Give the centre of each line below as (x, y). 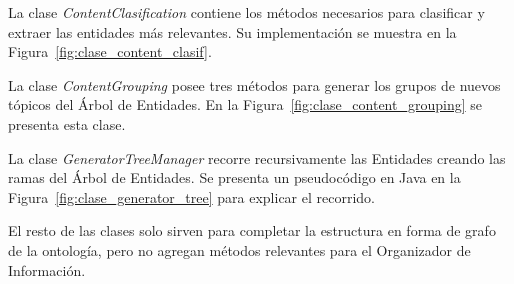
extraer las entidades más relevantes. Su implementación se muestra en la (232, 31)
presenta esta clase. (67, 123)
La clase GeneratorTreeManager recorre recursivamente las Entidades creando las (257, 157)
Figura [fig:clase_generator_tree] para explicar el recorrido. (191, 196)
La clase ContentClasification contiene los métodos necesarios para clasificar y (246, 12)
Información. (47, 269)
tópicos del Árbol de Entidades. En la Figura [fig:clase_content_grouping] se (245, 104)
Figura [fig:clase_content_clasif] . (110, 51)
